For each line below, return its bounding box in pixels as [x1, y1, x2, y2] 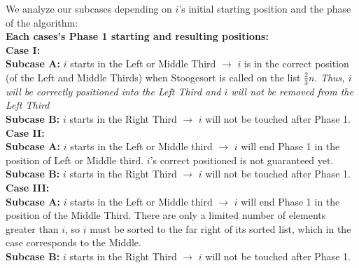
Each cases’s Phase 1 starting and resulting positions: [6, 29, 269, 43]
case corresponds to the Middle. [6, 235, 141, 250]
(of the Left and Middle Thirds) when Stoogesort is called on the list [6, 69, 301, 84]
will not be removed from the [231, 83, 353, 98]
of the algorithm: [6, 15, 78, 29]
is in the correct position [244, 56, 349, 71]
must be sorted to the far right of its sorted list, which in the [90, 221, 351, 236]
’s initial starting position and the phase [178, 1, 351, 15]
